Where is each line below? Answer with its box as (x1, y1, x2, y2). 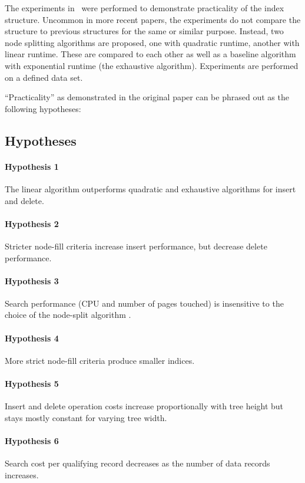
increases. (5, 468, 39, 481)
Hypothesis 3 (5, 274, 59, 287)
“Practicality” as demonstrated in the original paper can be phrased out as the (5, 91, 289, 103)
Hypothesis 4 (5, 331, 59, 344)
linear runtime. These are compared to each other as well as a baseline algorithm (5, 48, 296, 60)
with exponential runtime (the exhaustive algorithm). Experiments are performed (5, 59, 299, 71)
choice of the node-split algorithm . (5, 308, 131, 321)
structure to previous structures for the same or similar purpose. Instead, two (5, 25, 284, 37)
